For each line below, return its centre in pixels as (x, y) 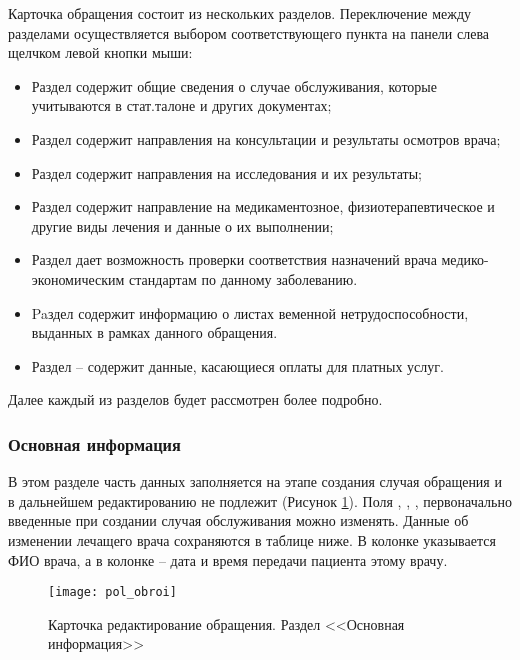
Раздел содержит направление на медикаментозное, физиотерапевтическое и (263, 206)
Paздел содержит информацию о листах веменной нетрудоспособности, (250, 312)
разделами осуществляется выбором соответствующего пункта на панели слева (249, 32)
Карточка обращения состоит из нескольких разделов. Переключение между (240, 13)
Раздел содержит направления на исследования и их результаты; (226, 172)
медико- (465, 259)
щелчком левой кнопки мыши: (100, 52)
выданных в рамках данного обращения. (154, 332)
